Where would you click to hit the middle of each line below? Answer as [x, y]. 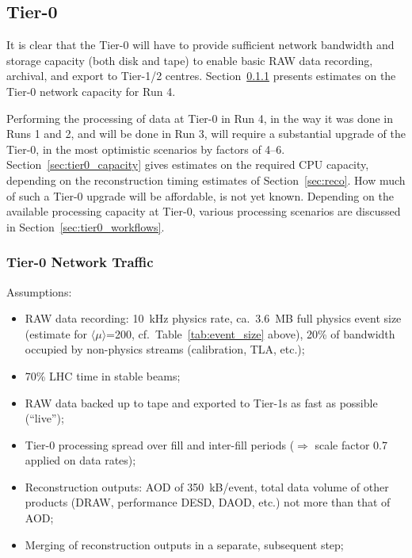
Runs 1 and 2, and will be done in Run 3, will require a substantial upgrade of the [206, 134]
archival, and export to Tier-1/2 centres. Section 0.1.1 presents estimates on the [201, 76]
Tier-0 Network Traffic [80, 262]
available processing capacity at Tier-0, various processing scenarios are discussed [204, 211]
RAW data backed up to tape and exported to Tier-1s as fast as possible [201, 402]
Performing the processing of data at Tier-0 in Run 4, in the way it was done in [200, 118]
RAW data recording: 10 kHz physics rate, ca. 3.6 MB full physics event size [213, 318]
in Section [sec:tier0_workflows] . [86, 226]
